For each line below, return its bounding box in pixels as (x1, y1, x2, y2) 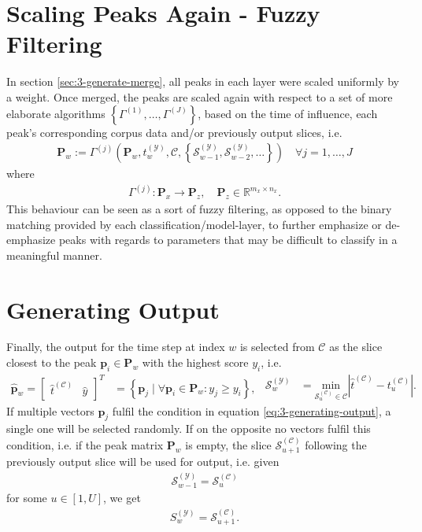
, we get (103, 490, 141, 506)
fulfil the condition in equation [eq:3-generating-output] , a (112, 402, 391, 419)
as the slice (329, 338, 383, 355)
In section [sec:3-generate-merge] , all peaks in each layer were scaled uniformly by (6, 73, 399, 90)
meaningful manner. (6, 246, 102, 263)
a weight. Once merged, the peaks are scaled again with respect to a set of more (6, 88, 393, 105)
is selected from (239, 338, 315, 355)
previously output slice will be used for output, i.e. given (6, 453, 279, 470)
